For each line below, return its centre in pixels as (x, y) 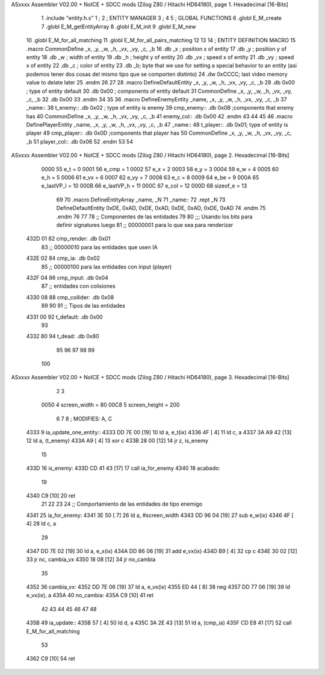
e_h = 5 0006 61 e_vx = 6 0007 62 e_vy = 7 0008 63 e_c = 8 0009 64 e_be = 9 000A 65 (150, 177)
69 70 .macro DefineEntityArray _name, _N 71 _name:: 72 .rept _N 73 (141, 200)
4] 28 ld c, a (41, 524)
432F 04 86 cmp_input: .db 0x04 (67, 277)
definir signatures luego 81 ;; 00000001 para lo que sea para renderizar (145, 225)
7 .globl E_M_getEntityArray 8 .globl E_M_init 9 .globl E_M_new (119, 27)
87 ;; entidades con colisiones (78, 286)
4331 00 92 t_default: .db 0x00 (64, 317)
